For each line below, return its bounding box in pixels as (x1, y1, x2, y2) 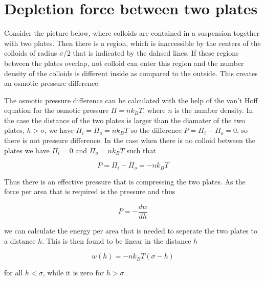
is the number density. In (174, 105, 253, 115)
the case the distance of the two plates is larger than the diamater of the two (4, 114, 245, 125)
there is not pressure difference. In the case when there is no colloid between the (4, 135, 255, 146)
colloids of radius (4, 48, 57, 58)
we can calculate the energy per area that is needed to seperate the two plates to (4, 225, 257, 236)
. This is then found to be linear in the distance (42, 235, 191, 246)
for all (4, 267, 23, 278)
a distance (4, 235, 36, 246)
